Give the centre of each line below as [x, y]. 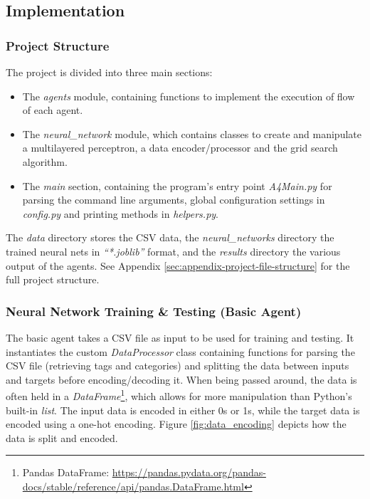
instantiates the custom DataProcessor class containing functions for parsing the [180, 351]
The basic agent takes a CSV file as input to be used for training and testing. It [180, 337]
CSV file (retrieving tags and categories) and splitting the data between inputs [178, 366]
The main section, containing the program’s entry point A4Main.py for [177, 185]
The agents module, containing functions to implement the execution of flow [189, 96]
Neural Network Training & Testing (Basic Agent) [154, 311]
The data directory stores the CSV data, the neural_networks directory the [170, 237]
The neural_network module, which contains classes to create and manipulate [192, 133]
